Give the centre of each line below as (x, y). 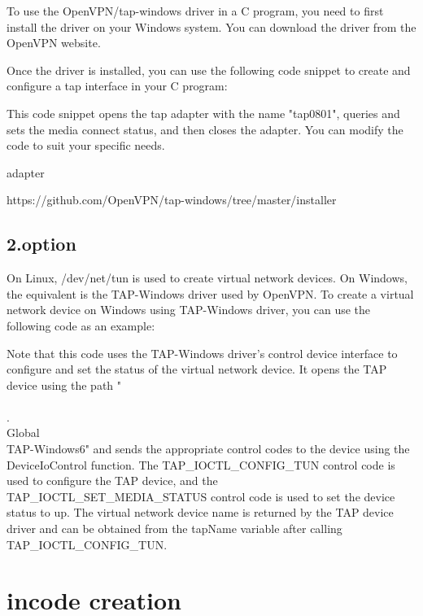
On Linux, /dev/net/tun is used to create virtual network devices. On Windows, (207, 278)
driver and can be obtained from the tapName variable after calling (174, 529)
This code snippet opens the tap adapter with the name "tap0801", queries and (203, 113)
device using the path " (64, 384)
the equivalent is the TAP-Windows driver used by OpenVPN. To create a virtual (210, 293)
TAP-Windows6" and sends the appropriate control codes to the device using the (208, 449)
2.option (41, 244)
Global (23, 433)
